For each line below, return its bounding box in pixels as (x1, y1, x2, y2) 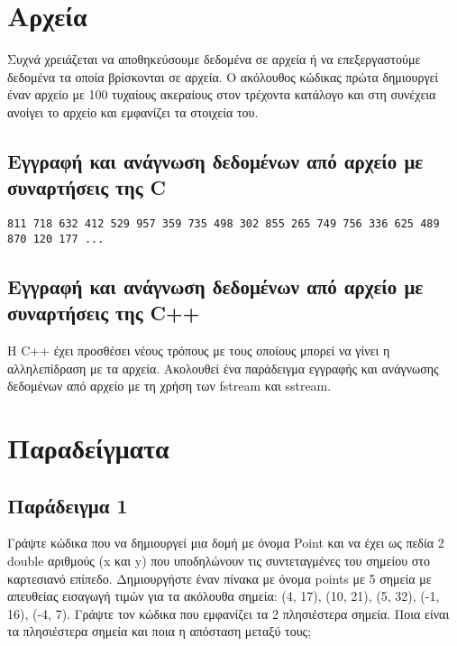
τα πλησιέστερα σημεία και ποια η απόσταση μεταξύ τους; (7, 622, 312, 641)
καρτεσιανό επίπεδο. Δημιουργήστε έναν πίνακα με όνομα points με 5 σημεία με (7, 568, 432, 587)
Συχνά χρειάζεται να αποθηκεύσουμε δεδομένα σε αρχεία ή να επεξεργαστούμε (7, 50, 421, 69)
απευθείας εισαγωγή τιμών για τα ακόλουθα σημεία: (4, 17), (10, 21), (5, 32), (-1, (7, 586, 440, 605)
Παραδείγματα (7, 429, 169, 466)
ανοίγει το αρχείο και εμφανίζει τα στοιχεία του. (7, 102, 259, 121)
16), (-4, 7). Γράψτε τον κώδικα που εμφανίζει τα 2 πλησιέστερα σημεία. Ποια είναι (7, 604, 450, 623)
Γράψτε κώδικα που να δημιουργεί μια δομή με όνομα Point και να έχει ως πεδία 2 (7, 533, 444, 552)
